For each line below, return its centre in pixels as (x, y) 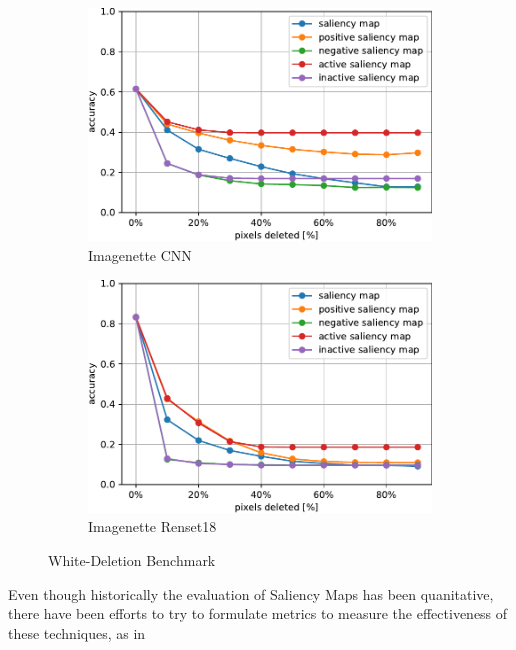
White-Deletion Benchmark (132, 560)
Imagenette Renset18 (152, 526)
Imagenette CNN (140, 254)
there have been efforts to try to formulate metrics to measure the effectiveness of (258, 613)
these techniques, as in (77, 632)
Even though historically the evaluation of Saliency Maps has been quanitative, (251, 593)
